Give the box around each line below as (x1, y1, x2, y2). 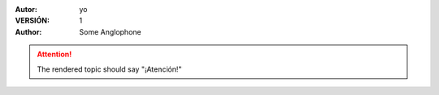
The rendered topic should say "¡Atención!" (37, 64, 182, 74)
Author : (15, 27, 42, 36)
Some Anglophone (79, 27, 141, 36)
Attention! (37, 49, 72, 60)
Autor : (15, 5, 38, 14)
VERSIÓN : (15, 16, 50, 26)
